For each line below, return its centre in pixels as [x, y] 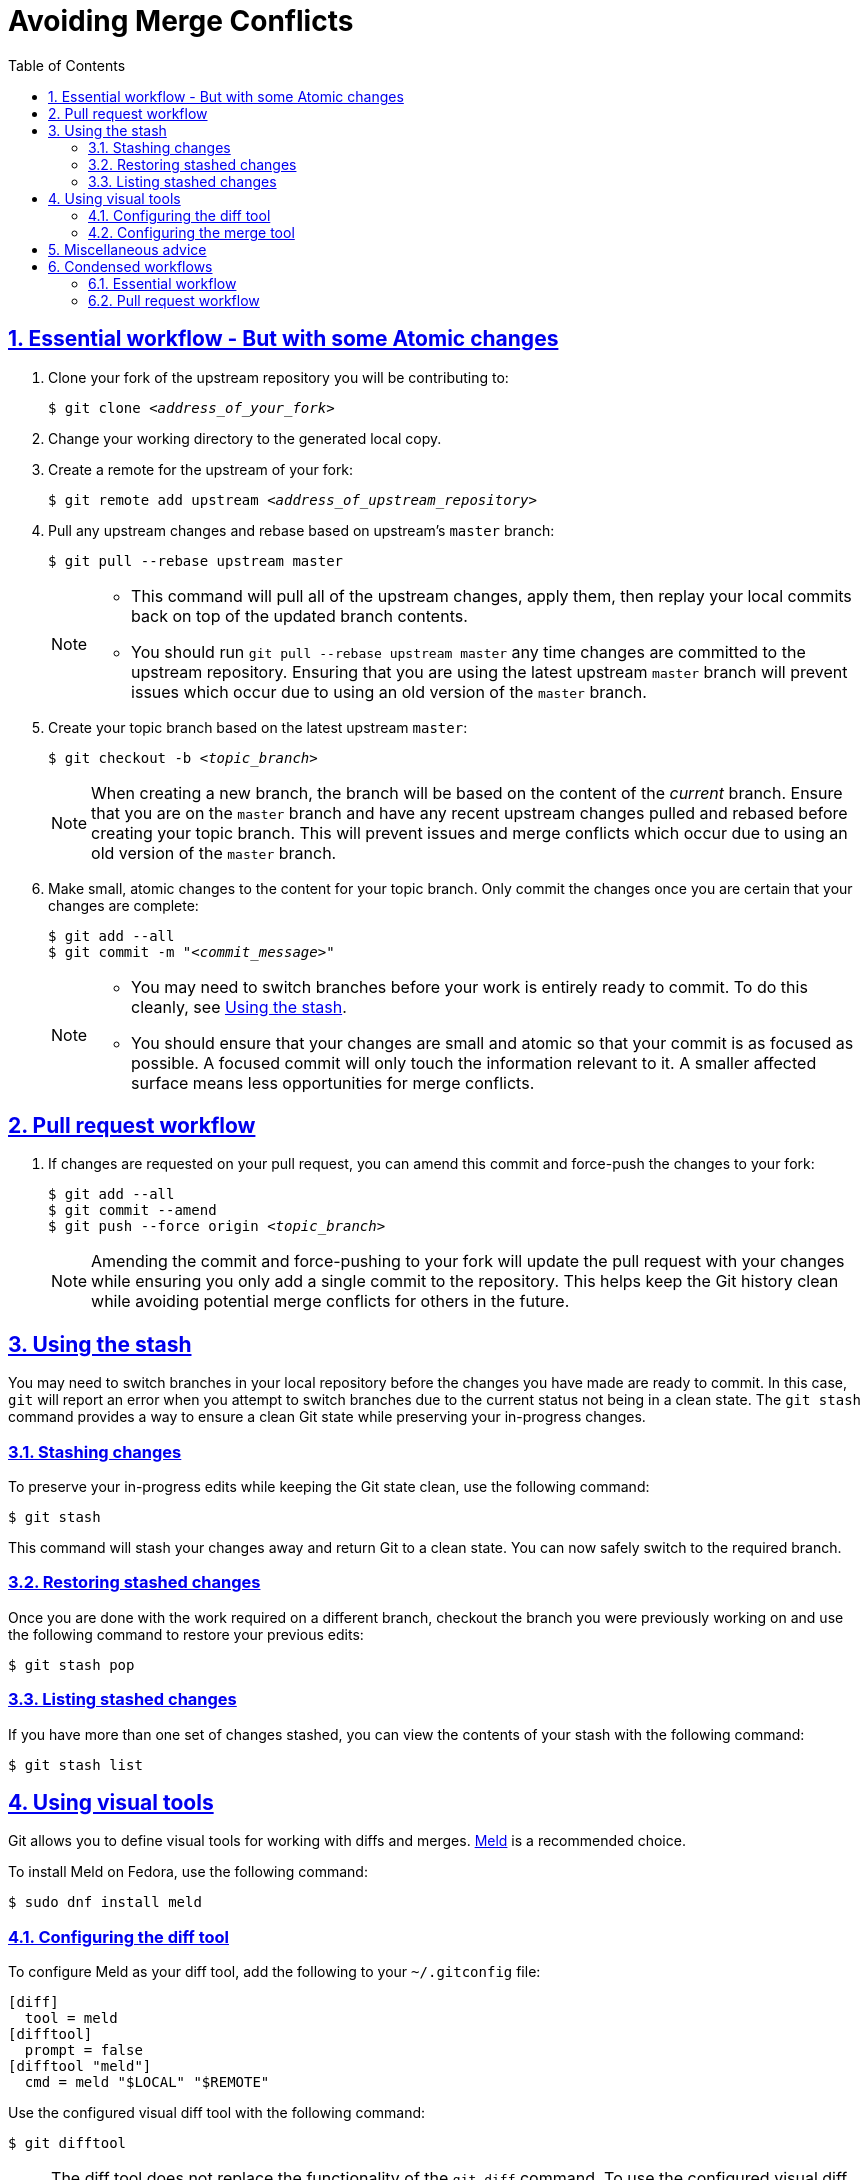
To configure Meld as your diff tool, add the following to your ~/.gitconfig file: [274, 1972]
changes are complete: [123, 905]
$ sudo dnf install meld [105, 1902]
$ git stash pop [71, 1664]
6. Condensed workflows [130, 266]
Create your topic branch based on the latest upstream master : [258, 727]
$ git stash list [75, 1764]
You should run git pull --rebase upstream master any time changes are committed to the [468, 651]
